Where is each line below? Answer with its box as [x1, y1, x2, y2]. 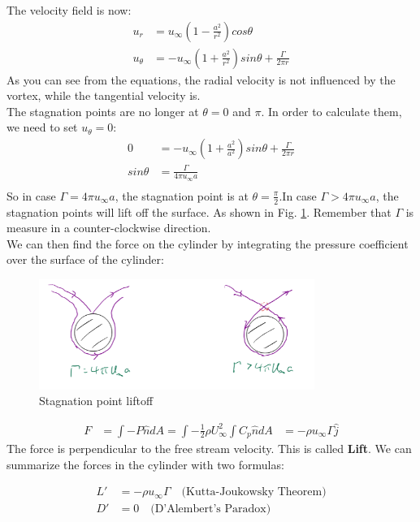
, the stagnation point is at [115, 187, 249, 204]
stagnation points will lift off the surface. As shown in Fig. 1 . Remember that [6, 203, 392, 220]
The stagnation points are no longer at [6, 102, 199, 119]
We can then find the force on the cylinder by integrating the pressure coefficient [6, 235, 409, 252]
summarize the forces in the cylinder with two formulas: [6, 455, 284, 472]
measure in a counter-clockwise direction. [6, 219, 211, 236]
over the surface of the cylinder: [6, 251, 164, 268]
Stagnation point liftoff [39, 392, 154, 409]
